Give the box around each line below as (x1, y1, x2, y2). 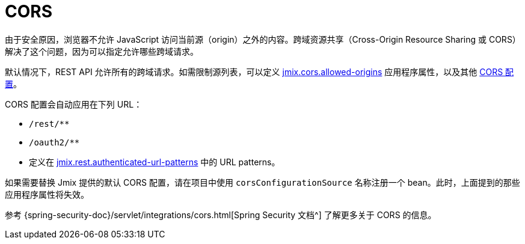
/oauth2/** (29, 137, 80, 147)
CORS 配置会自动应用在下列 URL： (5, 99, 143, 109)
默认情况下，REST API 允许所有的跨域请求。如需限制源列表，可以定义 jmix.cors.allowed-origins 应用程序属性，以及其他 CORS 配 (5, 66, 514, 77)
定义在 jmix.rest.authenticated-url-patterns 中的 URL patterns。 (29, 156, 280, 167)
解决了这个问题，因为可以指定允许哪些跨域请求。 (5, 46, 198, 56)
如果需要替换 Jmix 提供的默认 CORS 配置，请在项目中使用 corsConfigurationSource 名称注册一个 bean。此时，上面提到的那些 (5, 177, 520, 188)
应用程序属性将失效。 (5, 189, 89, 200)
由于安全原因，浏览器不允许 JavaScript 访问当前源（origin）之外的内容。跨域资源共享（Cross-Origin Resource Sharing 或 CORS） (5, 34, 521, 44)
